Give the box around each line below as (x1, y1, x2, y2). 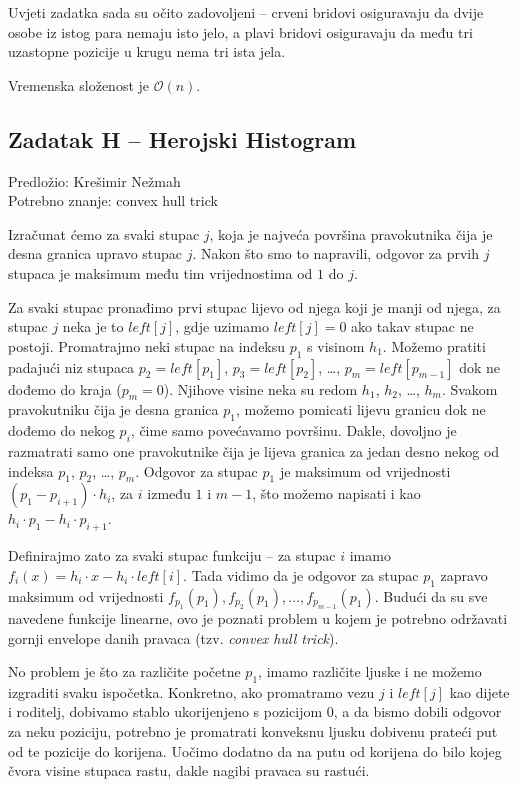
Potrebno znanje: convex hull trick (8, 190, 218, 211)
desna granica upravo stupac (8, 243, 183, 264)
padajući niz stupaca (8, 356, 135, 377)
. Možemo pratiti (382, 335, 486, 356)
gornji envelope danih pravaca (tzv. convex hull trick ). (8, 627, 339, 648)
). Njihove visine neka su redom (163, 378, 358, 399)
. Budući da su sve (374, 585, 488, 606)
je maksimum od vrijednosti (279, 460, 451, 481)
